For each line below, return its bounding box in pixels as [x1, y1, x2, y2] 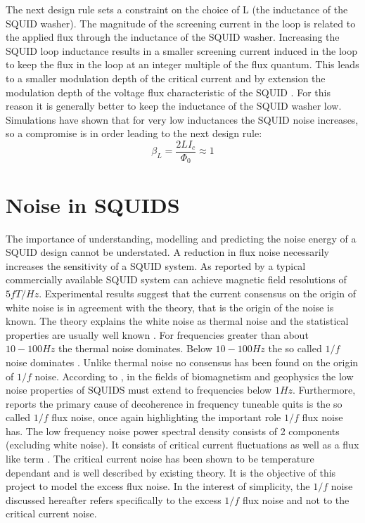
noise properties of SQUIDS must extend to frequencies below [6, 382, 272, 397]
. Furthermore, [293, 382, 356, 397]
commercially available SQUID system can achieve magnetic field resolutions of [6, 272, 347, 287]
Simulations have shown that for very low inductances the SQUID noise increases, [6, 112, 359, 127]
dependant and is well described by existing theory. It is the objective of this [6, 465, 336, 479]
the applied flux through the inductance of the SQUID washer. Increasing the [6, 30, 340, 44]
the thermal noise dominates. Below [58, 341, 212, 356]
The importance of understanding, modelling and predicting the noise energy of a [6, 231, 357, 245]
